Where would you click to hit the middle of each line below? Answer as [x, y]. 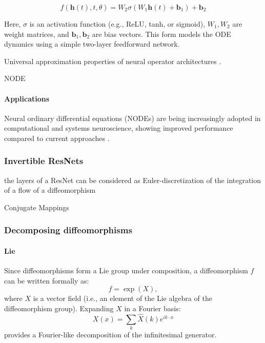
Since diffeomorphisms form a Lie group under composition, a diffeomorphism [126, 270]
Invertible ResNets [44, 161]
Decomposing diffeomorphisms [68, 230]
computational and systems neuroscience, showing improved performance [119, 128]
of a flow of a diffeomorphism [50, 190]
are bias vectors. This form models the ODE [161, 34]
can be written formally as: [47, 280]
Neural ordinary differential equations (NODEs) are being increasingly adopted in [132, 118]
